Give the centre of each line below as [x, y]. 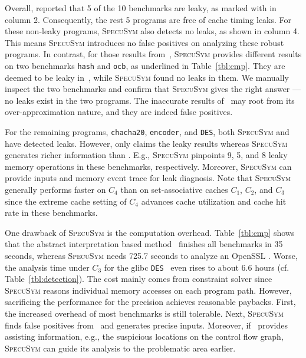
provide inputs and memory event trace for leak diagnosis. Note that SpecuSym [148, 178]
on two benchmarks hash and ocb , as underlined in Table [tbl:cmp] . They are [145, 65]
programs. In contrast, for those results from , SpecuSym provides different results [153, 54]
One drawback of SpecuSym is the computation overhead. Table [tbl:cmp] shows [150, 232]
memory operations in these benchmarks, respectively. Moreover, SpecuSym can [148, 166]
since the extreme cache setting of [66, 201]
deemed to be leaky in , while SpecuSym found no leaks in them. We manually [147, 77]
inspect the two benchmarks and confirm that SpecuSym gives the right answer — [153, 89]
